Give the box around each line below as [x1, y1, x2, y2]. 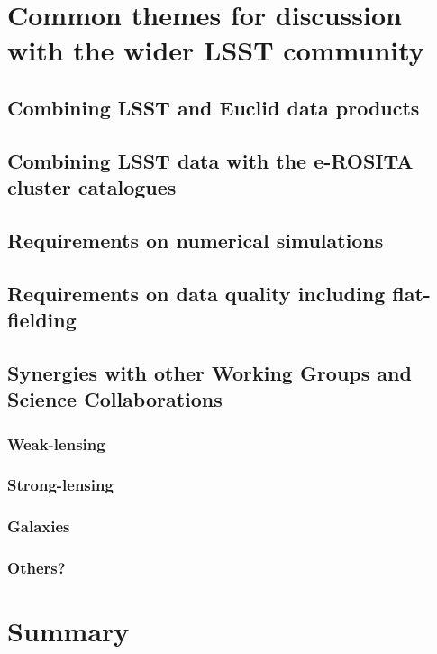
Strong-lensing [7, 474, 114, 496]
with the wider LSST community [7, 32, 424, 69]
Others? [7, 557, 66, 579]
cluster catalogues [7, 173, 177, 201]
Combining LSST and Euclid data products [7, 93, 420, 121]
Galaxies [7, 515, 70, 538]
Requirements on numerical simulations [7, 226, 384, 253]
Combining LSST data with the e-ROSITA [7, 146, 414, 174]
